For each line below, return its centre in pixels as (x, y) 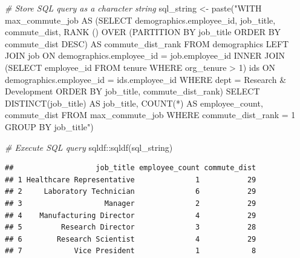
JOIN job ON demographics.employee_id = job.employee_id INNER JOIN (145, 55)
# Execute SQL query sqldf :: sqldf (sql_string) (89, 147)
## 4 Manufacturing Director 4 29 (131, 215)
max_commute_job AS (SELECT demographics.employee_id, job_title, (140, 20)
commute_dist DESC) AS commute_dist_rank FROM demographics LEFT (147, 43)
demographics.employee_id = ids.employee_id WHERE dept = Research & (146, 79)
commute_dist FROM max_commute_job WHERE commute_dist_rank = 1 (150, 115)
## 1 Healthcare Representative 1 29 (131, 180)
